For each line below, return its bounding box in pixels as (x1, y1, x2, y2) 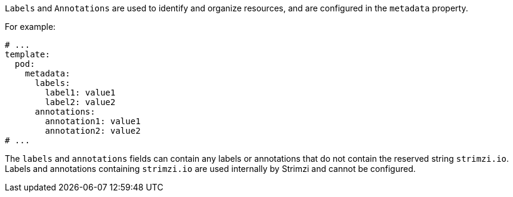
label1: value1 (45, 88, 116, 97)
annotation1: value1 (45, 116, 141, 126)
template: (5, 50, 50, 59)
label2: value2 (45, 97, 116, 107)
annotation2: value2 (45, 126, 141, 136)
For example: (5, 21, 56, 32)
